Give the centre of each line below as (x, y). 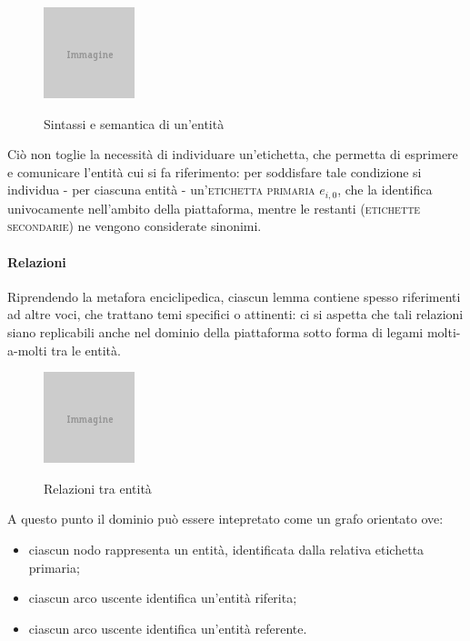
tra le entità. (86, 350)
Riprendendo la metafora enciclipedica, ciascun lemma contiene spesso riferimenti (234, 296)
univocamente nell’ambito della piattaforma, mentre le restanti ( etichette (214, 208)
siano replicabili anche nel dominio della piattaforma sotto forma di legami (215, 332)
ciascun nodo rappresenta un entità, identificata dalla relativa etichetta (226, 549)
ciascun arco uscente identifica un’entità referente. (168, 628)
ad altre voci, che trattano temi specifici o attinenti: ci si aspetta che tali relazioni (235, 314)
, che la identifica (385, 190)
